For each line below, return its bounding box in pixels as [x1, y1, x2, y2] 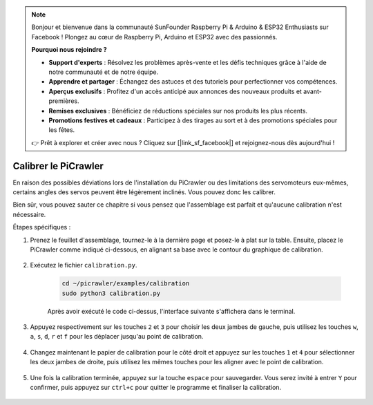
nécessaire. [12, 210, 46, 218]
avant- [303, 87, 323, 95]
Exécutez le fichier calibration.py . [30, 261, 137, 270]
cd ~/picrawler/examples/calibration [61, 280, 190, 288]
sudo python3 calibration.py [61, 289, 161, 297]
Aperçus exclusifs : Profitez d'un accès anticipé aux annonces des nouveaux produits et [48, 87, 302, 95]
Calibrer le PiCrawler [12, 160, 104, 172]
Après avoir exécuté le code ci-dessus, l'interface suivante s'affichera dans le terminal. [47, 307, 296, 315]
